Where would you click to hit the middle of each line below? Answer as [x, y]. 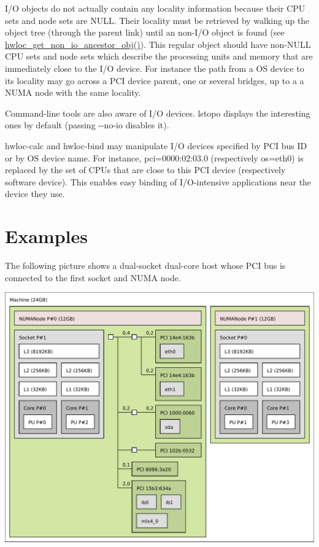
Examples [46, 236]
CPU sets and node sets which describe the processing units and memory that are [159, 56]
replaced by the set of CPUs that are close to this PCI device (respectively [145, 170]
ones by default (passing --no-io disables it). [87, 125]
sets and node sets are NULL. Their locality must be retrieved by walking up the [157, 20]
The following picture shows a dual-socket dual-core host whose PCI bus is [145, 266]
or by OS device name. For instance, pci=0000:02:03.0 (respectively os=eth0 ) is [154, 157]
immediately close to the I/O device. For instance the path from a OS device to [155, 68]
